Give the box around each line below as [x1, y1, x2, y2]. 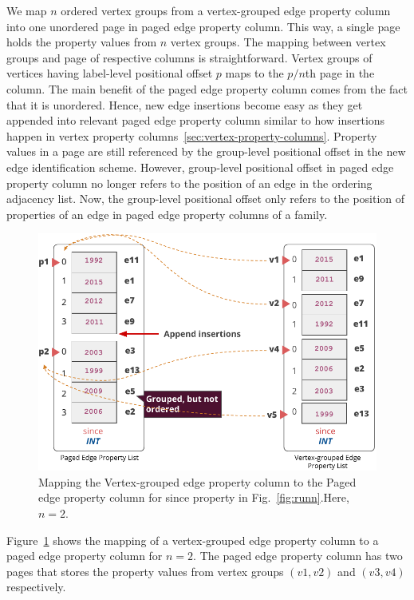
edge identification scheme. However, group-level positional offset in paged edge [6, 158, 394, 175]
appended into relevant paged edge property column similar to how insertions [6, 112, 385, 129]
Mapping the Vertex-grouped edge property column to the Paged [38, 473, 357, 490]
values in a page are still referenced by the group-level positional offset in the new [6, 143, 406, 160]
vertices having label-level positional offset [6, 65, 213, 81]
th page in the [305, 65, 375, 81]
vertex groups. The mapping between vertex [170, 34, 386, 50]
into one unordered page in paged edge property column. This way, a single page [6, 18, 400, 34]
